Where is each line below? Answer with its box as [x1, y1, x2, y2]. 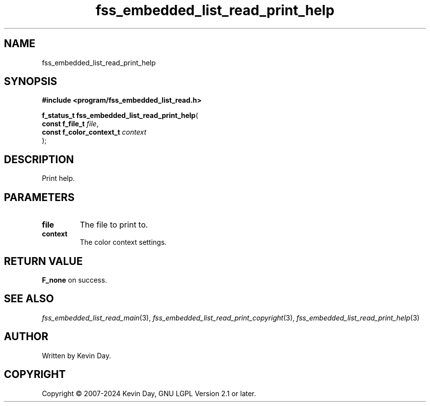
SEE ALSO [4, 292, 54, 305]
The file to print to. [80, 220, 148, 230]
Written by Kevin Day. [42, 351, 111, 360]
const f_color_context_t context [42, 128, 146, 137]
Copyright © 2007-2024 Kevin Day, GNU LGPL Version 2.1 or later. [42, 389, 256, 398]
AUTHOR [4, 330, 49, 343]
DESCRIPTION [4, 153, 74, 166]
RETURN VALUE [4, 255, 83, 267]
